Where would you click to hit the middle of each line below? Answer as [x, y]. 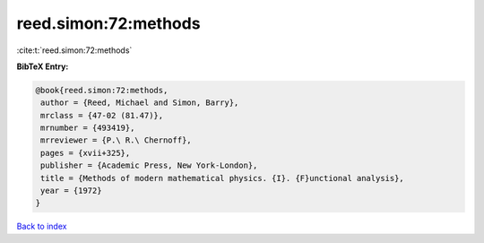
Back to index [42, 226]
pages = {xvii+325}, [86, 153]
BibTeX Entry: [43, 66]
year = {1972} [71, 191]
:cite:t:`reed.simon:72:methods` [74, 50]
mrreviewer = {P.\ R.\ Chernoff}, [116, 140]
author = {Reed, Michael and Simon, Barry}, [140, 103]
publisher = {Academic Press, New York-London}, [149, 165]
